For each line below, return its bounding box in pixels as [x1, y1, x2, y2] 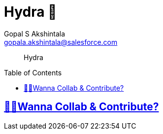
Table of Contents [4, 68, 62, 77]
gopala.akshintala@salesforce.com [4, 37, 118, 46]
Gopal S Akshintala [4, 29, 65, 38]
